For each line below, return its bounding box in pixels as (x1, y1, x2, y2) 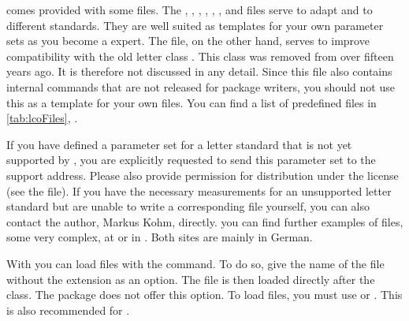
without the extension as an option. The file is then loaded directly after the (6, 271, 375, 287)
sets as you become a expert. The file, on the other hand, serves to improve (6, 32, 370, 49)
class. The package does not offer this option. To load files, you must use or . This (6, 286, 403, 303)
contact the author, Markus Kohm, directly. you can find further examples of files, (6, 213, 403, 230)
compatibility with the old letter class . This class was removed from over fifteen (6, 47, 394, 64)
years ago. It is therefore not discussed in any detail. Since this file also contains (6, 63, 392, 80)
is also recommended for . (6, 301, 130, 318)
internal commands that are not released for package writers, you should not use (6, 78, 395, 95)
